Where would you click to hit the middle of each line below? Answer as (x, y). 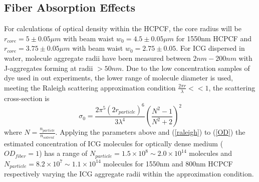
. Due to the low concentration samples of (186, 68)
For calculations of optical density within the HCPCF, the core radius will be (123, 28)
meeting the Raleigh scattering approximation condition (90, 87)
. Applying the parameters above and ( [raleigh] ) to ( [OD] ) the (150, 132)
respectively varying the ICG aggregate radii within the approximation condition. (129, 174)
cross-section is (27, 98)
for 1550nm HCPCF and (214, 38)
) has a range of (63, 153)
